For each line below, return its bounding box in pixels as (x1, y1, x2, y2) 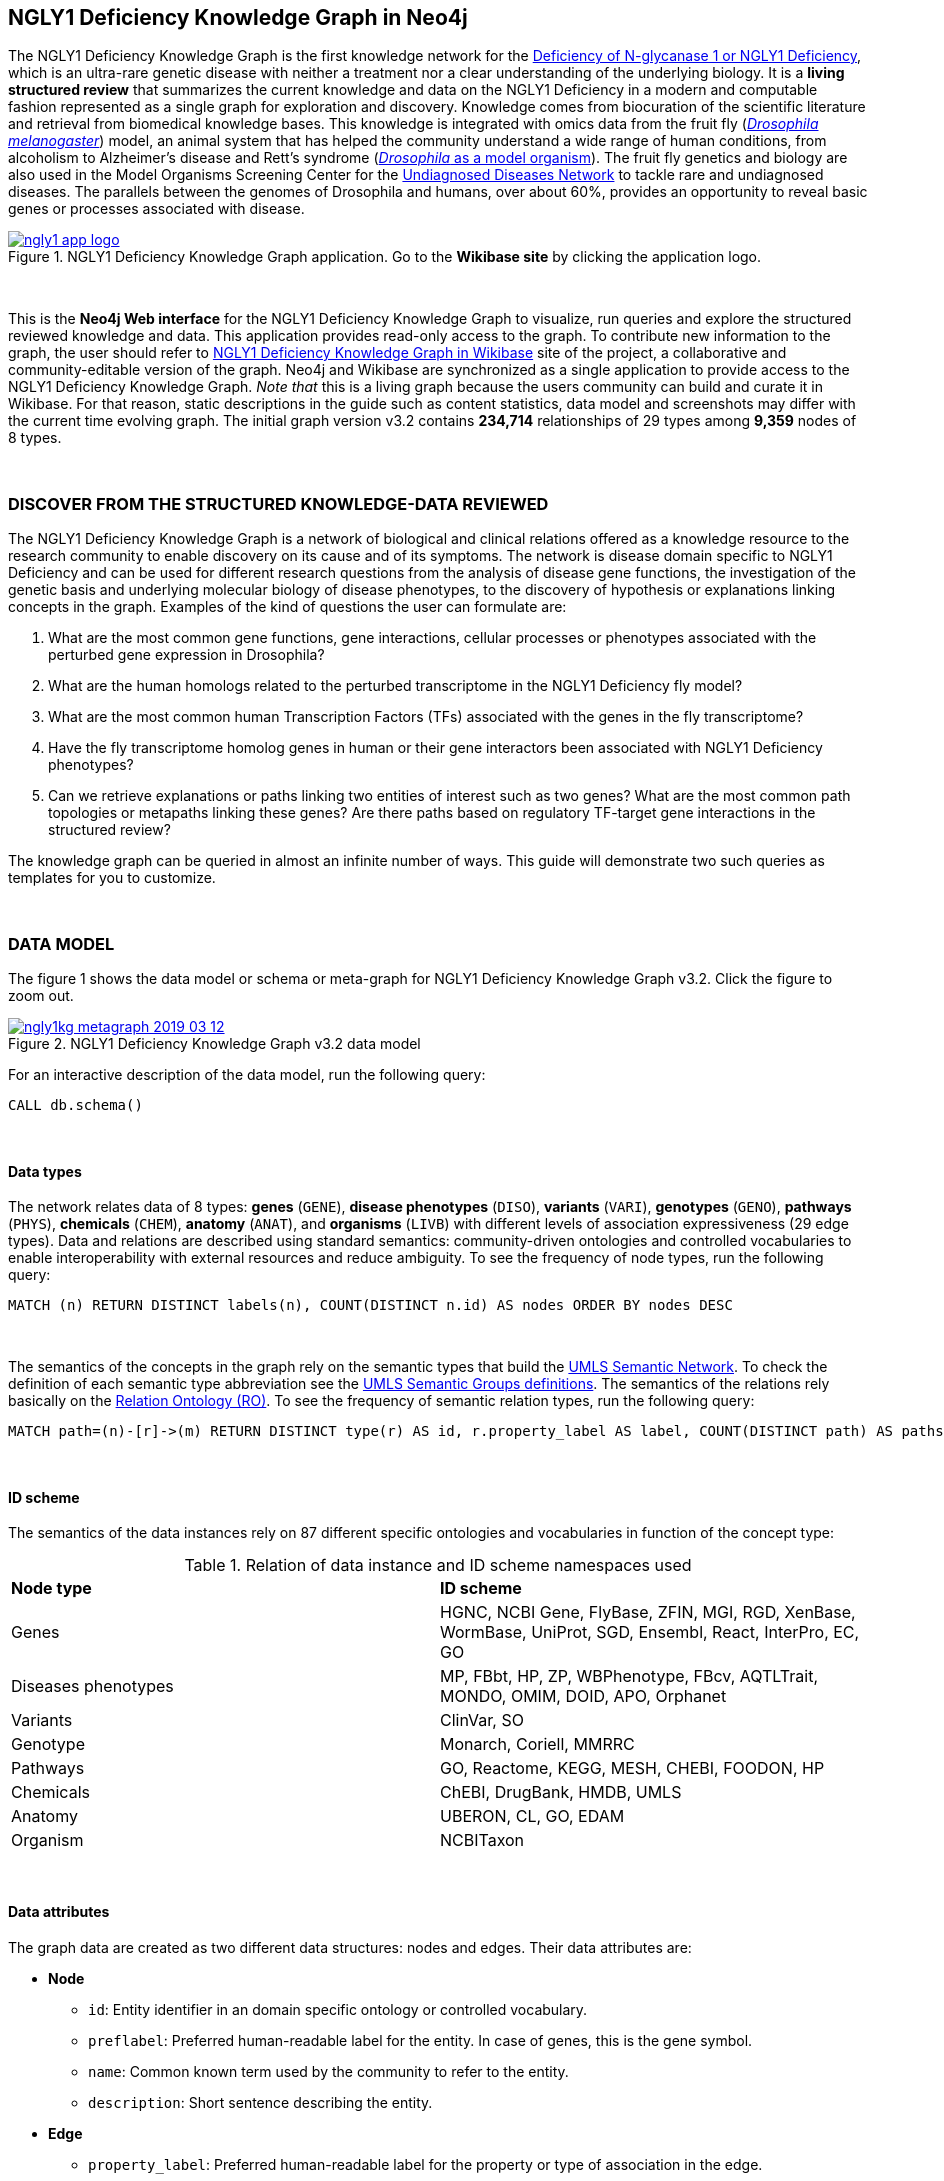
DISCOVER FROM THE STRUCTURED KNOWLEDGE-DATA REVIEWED (8, 493, 549, 514)
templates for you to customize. (8, 869, 216, 887)
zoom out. (8, 986, 74, 1004)
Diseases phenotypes (11, 1676, 174, 1697)
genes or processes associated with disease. (8, 200, 305, 218)
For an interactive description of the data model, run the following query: (8, 1065, 486, 1083)
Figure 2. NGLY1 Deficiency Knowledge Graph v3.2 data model (8, 1034, 421, 1052)
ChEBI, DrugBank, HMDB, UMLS (440, 1782, 682, 1803)
